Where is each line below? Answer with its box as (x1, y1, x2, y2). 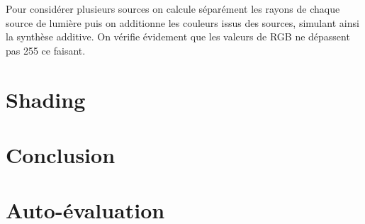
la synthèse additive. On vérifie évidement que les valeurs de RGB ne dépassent (6, 29, 350, 44)
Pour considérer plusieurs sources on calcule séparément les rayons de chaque (6, 1, 340, 16)
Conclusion (6, 140, 116, 169)
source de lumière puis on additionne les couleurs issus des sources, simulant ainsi (6, 15, 359, 30)
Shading (6, 84, 86, 113)
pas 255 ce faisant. (6, 43, 86, 57)
